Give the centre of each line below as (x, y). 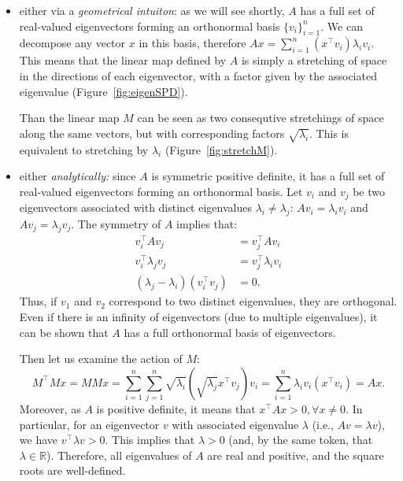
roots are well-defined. (72, 470)
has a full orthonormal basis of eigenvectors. (230, 332)
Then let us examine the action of (101, 359)
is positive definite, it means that (176, 409)
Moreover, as (50, 409)
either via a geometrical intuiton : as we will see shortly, (152, 10)
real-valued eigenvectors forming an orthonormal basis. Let (161, 191)
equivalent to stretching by (84, 149)
